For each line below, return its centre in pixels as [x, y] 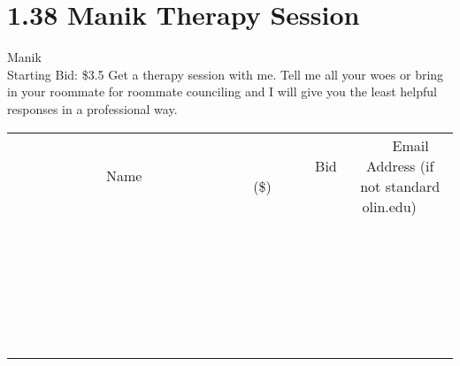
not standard [400, 186]
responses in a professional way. [92, 108]
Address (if [400, 165]
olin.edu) [389, 206]
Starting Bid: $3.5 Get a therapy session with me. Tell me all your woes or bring [226, 74]
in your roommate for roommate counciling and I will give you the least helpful [222, 91]
